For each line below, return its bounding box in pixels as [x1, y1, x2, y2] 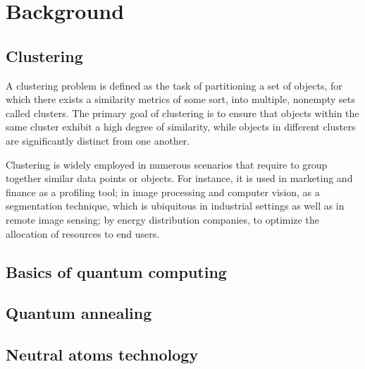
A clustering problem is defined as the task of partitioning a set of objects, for [6, 78, 342, 92]
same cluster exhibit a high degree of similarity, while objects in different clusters [6, 119, 356, 134]
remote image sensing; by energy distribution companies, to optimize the [6, 212, 319, 226]
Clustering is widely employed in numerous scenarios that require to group [6, 157, 328, 171]
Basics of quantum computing [6, 260, 227, 282]
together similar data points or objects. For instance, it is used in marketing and [6, 171, 353, 186]
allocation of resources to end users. [6, 226, 160, 241]
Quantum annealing [6, 302, 152, 324]
